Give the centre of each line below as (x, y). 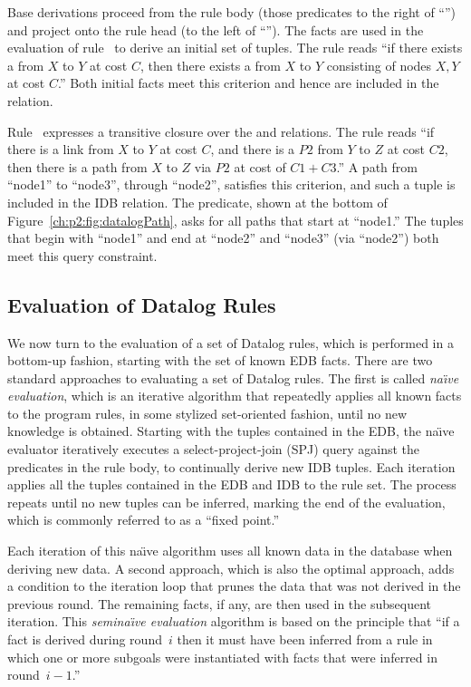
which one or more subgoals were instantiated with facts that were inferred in (222, 657)
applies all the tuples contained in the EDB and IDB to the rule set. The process (232, 484)
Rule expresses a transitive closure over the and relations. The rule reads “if (221, 131)
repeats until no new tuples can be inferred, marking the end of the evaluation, (226, 502)
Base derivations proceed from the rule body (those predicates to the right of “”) (231, 12)
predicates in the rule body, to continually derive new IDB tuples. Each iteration (231, 466)
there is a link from (61, 149)
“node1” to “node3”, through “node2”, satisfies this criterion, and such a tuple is (231, 184)
